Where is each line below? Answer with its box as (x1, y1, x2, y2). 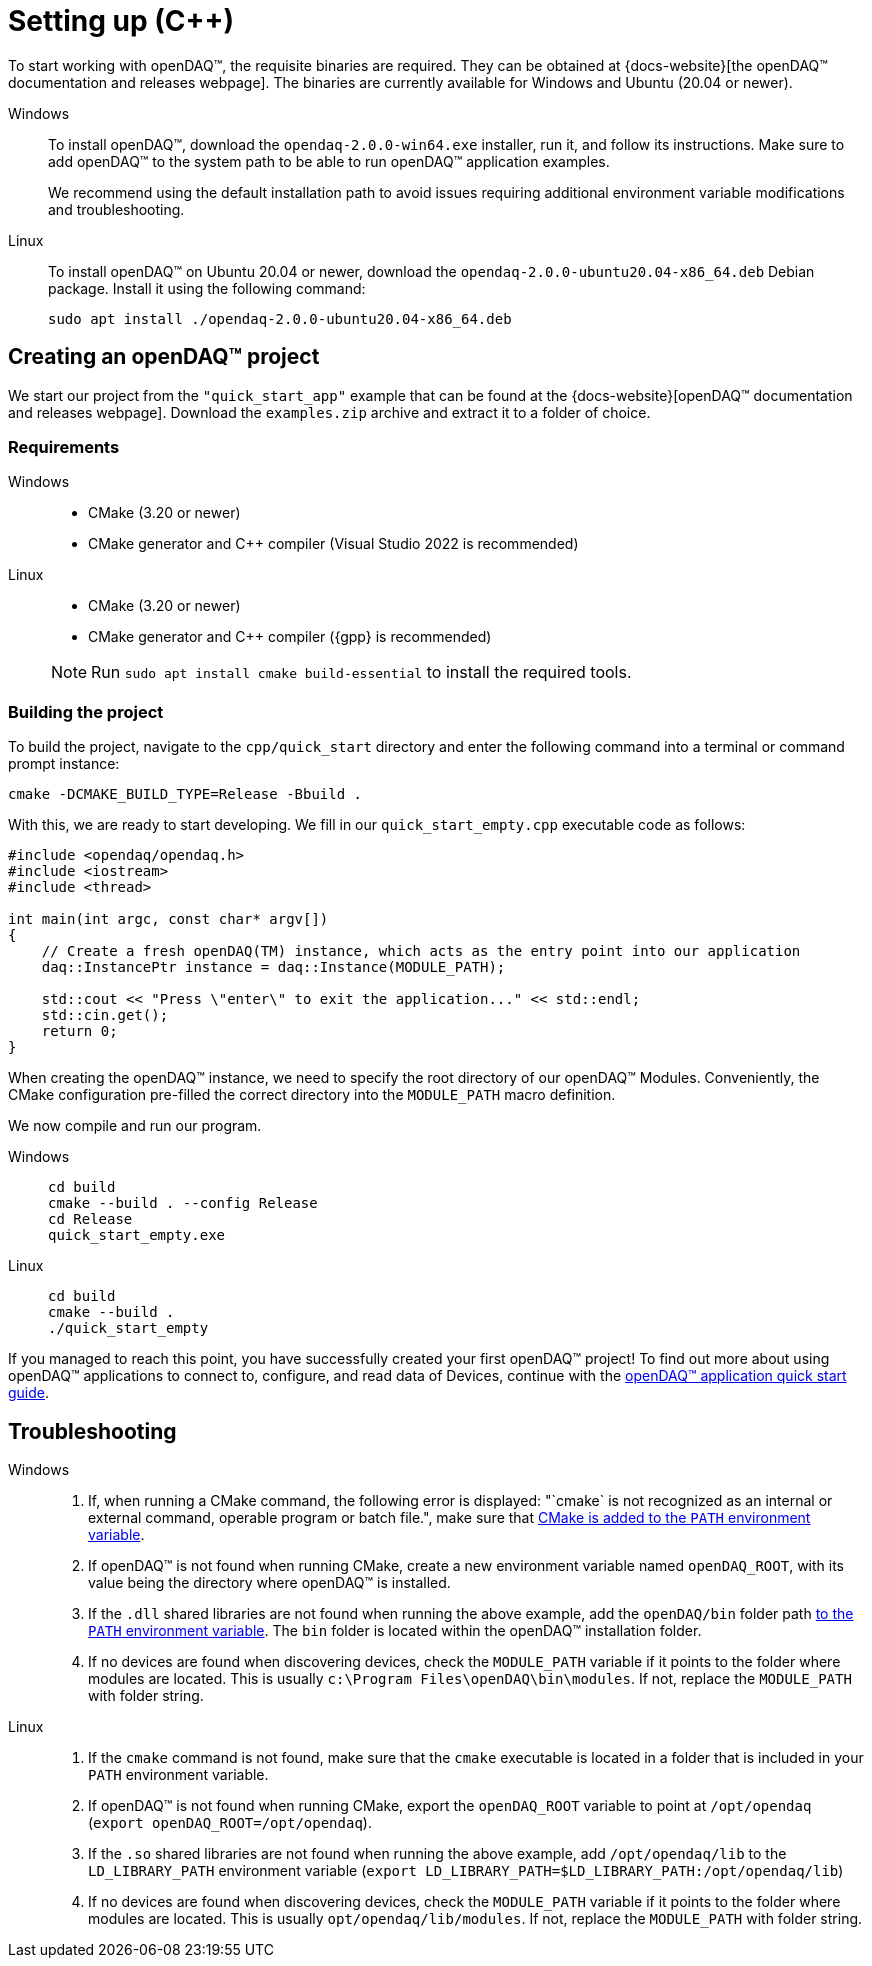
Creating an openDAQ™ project (8, 344, 320, 370)
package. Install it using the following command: (48, 279, 366, 297)
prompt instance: (8, 755, 120, 773)
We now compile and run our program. (8, 1117, 262, 1135)
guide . (8, 1384, 50, 1402)
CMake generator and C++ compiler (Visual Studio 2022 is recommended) (88, 535, 579, 553)
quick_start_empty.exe (48, 1227, 226, 1244)
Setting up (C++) (8, 4, 235, 38)
